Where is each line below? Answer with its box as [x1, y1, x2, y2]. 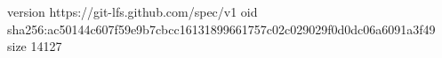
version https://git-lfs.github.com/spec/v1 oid [7, 3, 258, 20]
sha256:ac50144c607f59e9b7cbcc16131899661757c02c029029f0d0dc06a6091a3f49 [7, 19, 436, 38]
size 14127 [7, 37, 62, 55]
